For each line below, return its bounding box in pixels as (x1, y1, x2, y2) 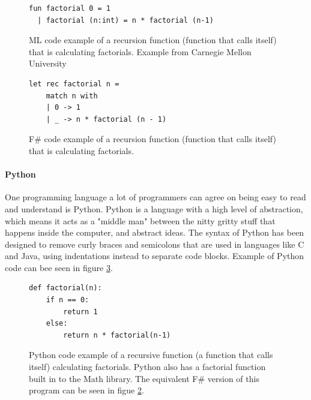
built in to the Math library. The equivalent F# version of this (29, 372, 259, 384)
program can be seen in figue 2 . (29, 384, 144, 396)
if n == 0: (46, 296, 89, 305)
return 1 (63, 307, 98, 316)
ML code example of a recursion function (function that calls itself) (29, 34, 277, 46)
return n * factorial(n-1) (63, 330, 171, 339)
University (29, 57, 67, 70)
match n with (46, 91, 98, 100)
